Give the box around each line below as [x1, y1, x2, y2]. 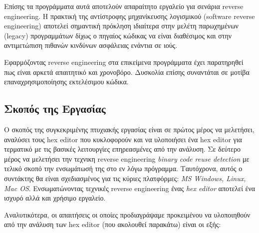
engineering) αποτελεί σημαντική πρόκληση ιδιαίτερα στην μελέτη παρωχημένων [4, 20, 239, 31]
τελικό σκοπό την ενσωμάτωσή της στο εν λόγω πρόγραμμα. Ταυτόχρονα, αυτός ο [4, 163, 243, 174]
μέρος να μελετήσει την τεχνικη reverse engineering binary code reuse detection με [4, 153, 250, 164]
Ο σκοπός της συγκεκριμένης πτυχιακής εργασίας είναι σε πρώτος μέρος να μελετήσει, [4, 124, 255, 134]
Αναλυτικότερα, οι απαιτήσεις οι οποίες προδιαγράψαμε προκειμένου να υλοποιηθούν [4, 209, 251, 220]
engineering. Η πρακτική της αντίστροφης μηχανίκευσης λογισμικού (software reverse [4, 10, 255, 21]
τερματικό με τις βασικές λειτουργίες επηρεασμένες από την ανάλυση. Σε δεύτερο [4, 144, 241, 154]
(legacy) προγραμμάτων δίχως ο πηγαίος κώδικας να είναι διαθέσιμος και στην [4, 30, 232, 40]
